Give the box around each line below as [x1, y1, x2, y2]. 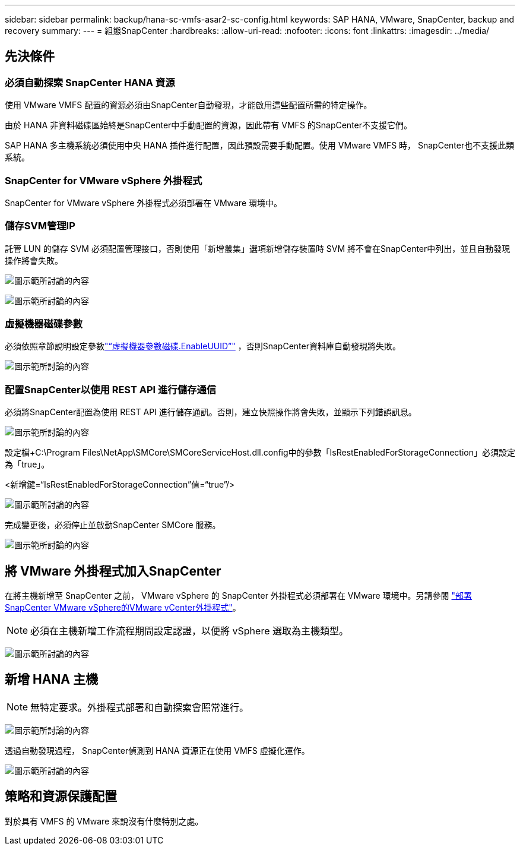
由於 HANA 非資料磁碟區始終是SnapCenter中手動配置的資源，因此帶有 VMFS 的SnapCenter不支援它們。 [5, 120, 413, 131]
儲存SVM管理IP [5, 220, 75, 232]
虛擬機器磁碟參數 [5, 318, 83, 330]
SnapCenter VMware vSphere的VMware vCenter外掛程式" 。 [5, 602, 241, 613]
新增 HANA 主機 [5, 672, 98, 687]
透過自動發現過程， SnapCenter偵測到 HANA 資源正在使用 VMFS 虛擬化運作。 [5, 745, 310, 756]
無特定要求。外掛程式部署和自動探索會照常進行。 [30, 701, 249, 713]
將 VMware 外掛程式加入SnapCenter [5, 563, 221, 579]
